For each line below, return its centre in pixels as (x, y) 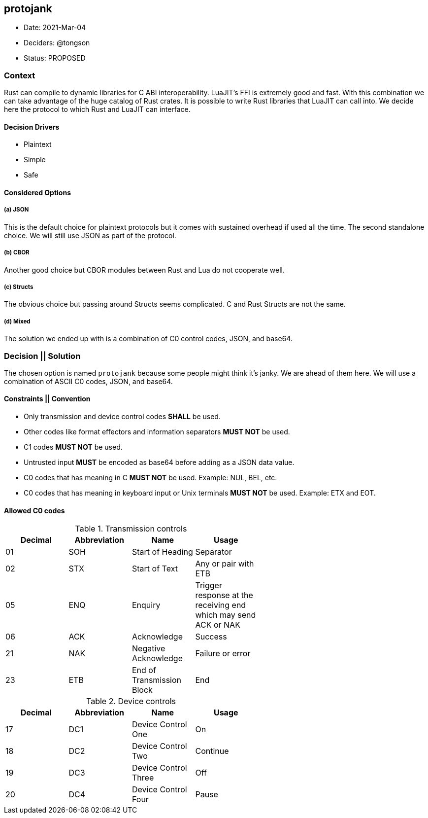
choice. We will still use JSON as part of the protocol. (90, 235)
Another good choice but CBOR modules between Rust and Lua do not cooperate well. (144, 270)
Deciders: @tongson (57, 43)
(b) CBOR (17, 253)
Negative (149, 649)
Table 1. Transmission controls (131, 529)
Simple (35, 160)
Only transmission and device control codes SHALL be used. (122, 417)
